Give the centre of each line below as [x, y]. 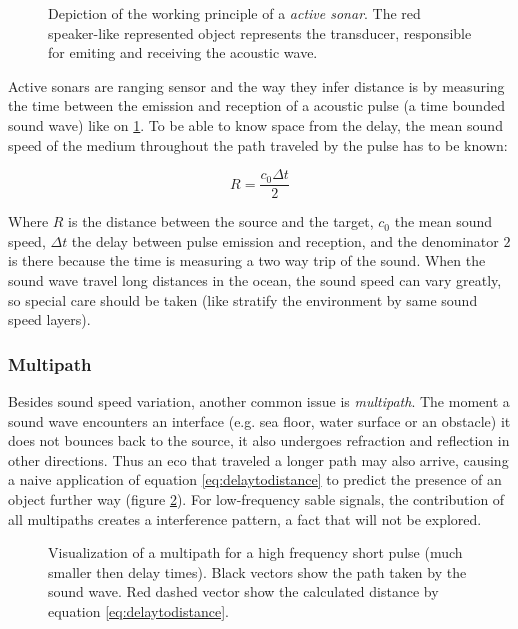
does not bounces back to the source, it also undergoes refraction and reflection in [259, 440]
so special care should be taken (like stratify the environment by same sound [243, 299]
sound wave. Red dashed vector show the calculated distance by [243, 591]
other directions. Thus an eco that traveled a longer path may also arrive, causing [258, 459]
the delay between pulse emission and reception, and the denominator [285, 240]
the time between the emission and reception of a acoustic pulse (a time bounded [256, 105]
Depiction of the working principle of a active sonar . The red [234, 13]
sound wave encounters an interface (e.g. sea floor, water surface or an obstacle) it [259, 420]
